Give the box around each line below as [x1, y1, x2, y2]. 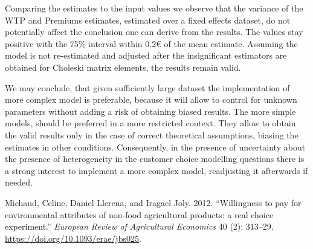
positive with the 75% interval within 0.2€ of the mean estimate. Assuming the [5, 37, 298, 50]
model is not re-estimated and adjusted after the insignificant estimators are [5, 49, 287, 62]
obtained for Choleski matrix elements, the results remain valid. [5, 60, 241, 73]
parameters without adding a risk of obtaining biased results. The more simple [5, 105, 296, 117]
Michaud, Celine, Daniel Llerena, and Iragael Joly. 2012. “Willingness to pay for [5, 196, 302, 209]
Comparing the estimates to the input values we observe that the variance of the [5, 2, 303, 14]
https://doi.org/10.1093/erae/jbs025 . [5, 231, 141, 244]
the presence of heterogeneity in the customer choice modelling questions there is [5, 152, 305, 165]
